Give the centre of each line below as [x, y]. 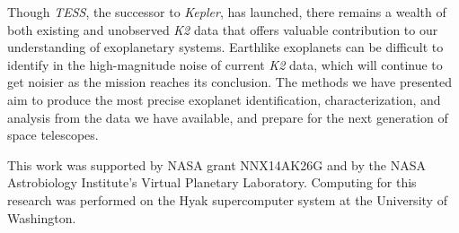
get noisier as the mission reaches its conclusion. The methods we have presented [229, 82]
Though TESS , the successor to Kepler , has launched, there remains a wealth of [227, 12]
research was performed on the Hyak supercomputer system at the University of [227, 199]
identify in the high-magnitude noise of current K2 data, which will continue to [225, 64]
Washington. [42, 217]
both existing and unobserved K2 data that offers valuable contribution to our [223, 29]
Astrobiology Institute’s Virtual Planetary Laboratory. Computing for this [212, 182]
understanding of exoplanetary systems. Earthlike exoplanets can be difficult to [225, 47]
